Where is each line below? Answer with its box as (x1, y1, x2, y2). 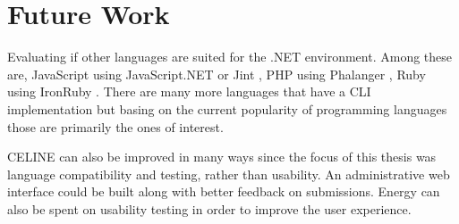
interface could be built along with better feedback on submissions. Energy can (7, 182, 440, 201)
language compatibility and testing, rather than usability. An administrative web (7, 164, 450, 183)
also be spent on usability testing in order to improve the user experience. (7, 199, 412, 218)
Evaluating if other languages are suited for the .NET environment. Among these (7, 47, 453, 66)
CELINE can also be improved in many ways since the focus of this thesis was (7, 147, 437, 166)
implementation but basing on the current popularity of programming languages (7, 99, 447, 118)
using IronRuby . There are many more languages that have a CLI (7, 82, 371, 101)
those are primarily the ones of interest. (7, 117, 224, 136)
